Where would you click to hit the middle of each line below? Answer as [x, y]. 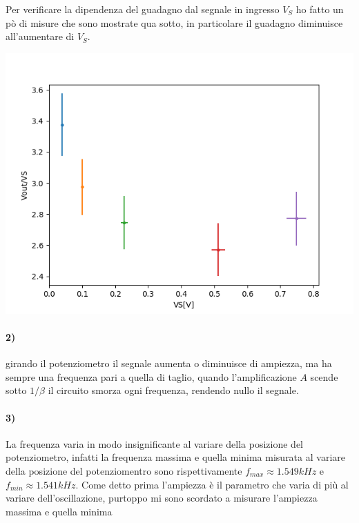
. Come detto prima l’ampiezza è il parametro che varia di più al [212, 484]
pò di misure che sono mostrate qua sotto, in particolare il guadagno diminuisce [174, 22]
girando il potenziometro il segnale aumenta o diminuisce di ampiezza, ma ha [169, 363]
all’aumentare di [40, 36]
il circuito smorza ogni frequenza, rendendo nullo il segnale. [173, 390]
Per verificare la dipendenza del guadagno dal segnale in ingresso [143, 9]
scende [324, 376]
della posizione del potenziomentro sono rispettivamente [124, 470]
